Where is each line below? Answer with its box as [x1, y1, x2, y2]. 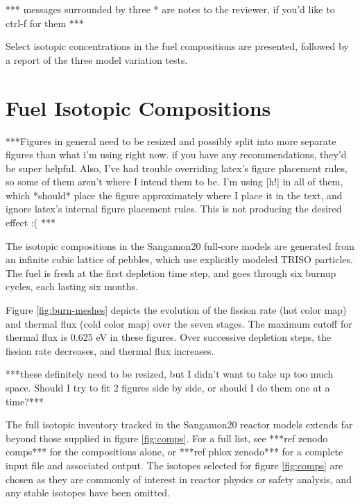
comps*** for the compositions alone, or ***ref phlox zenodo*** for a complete [6, 444, 343, 459]
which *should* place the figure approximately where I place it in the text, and [6, 187, 343, 202]
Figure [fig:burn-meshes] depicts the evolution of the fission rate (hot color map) [6, 303, 347, 317]
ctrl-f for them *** [6, 15, 84, 30]
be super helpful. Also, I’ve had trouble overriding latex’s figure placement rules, [6, 160, 348, 175]
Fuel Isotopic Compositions [6, 93, 271, 121]
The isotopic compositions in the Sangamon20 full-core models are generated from [6, 238, 354, 253]
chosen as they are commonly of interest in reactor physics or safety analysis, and [6, 471, 352, 486]
